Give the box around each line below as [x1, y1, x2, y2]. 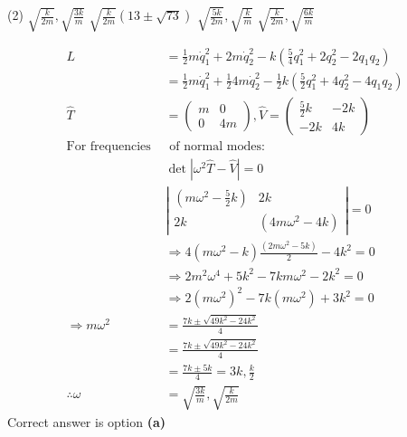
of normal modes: [169, 139, 265, 153]
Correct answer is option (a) [7, 412, 166, 431]
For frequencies [66, 139, 151, 153]
